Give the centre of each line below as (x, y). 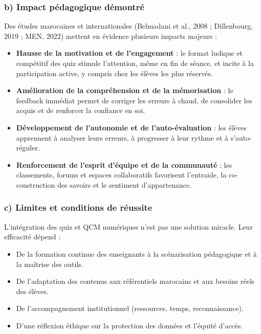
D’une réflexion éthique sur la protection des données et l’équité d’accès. (129, 325)
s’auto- (241, 137)
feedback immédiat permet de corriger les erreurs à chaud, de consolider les (134, 100)
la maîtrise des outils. (50, 264)
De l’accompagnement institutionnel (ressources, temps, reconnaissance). (130, 308)
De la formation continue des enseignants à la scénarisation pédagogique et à (136, 253)
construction (36, 184)
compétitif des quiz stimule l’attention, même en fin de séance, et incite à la (135, 63)
